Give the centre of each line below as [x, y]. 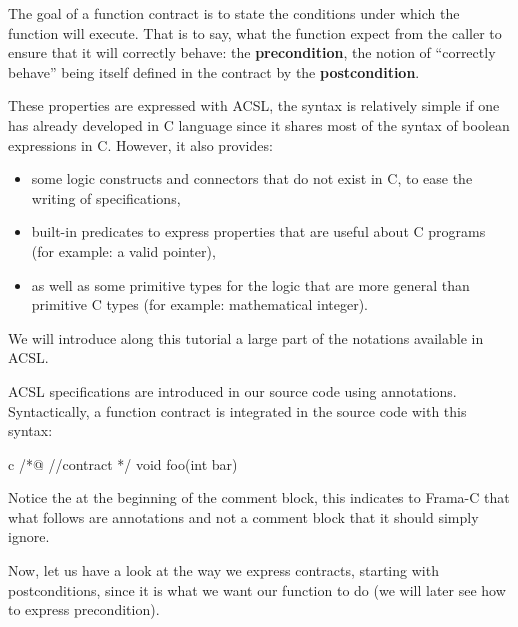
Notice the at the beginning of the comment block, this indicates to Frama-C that [259, 497]
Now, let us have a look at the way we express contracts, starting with [223, 570]
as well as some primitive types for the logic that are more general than [250, 284]
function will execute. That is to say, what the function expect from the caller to [255, 32]
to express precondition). [84, 609]
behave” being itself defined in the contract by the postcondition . [214, 71]
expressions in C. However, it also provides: [140, 144]
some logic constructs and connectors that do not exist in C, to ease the [252, 178]
